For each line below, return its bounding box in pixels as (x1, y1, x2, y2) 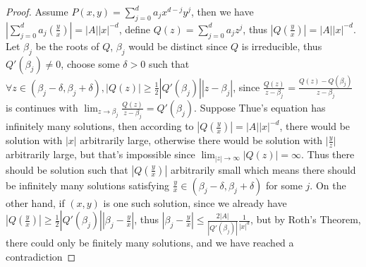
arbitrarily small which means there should (170, 162, 356, 177)
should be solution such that (6, 162, 128, 177)
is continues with (6, 100, 78, 114)
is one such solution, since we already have (103, 195, 287, 210)
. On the (310, 177, 346, 192)
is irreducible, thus (241, 38, 322, 53)
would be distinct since (128, 38, 228, 53)
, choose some (61, 56, 120, 71)
